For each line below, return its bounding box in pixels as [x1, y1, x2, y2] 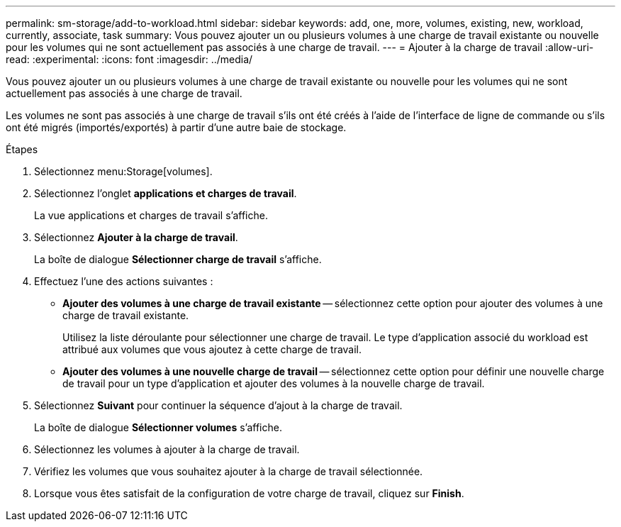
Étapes [6, 143, 38, 155]
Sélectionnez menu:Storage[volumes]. [34, 165, 213, 177]
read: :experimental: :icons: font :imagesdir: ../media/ [6, 53, 253, 65]
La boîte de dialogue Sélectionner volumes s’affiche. [34, 421, 282, 433]
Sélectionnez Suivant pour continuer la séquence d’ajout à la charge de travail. [34, 399, 403, 411]
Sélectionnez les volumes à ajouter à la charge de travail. [34, 443, 300, 455]
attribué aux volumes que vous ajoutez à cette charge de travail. [62, 343, 362, 355]
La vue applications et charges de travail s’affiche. [34, 209, 268, 221]
